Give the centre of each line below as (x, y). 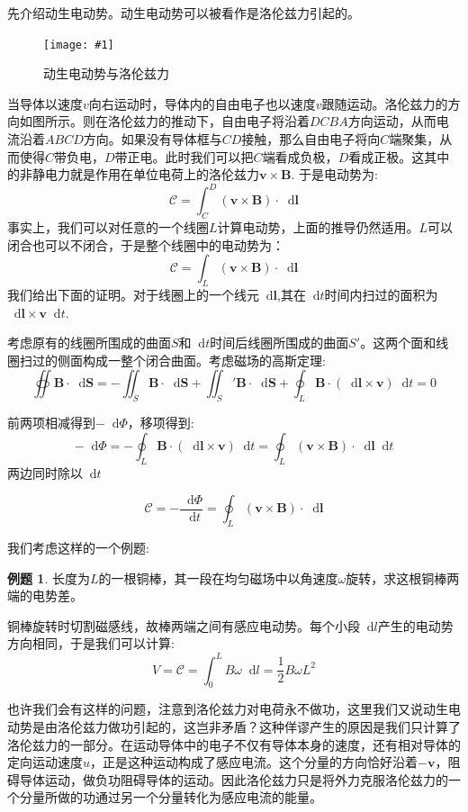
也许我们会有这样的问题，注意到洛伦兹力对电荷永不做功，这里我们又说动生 (228, 709)
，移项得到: (161, 423)
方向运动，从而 (392, 121)
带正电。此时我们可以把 (184, 156)
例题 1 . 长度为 (49, 577)
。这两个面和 (398, 343)
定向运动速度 (45, 762)
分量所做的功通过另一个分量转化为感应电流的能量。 (171, 797)
